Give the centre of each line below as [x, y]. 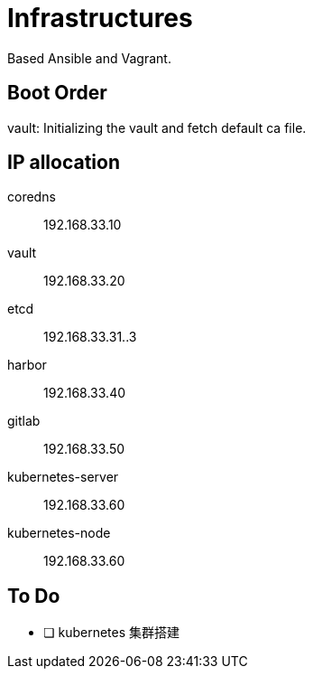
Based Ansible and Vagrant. [89, 58]
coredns [32, 197]
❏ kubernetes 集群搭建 [112, 633]
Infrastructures [100, 18]
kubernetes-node [59, 533]
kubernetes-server [63, 477]
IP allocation [64, 163]
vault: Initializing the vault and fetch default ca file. [157, 127]
